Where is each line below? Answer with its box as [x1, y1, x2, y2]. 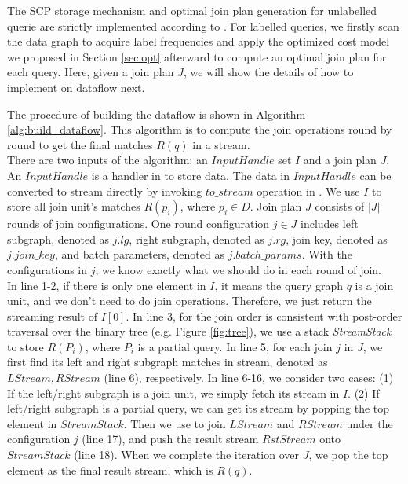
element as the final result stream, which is [7, 461, 213, 478]
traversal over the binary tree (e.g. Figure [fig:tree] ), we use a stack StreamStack [7, 323, 392, 339]
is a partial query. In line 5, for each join [137, 338, 333, 354]
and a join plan [303, 152, 377, 168]
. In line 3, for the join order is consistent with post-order [126, 307, 403, 324]
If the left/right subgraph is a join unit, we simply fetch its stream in [7, 384, 340, 401]
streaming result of [7, 307, 97, 324]
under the [346, 415, 393, 431]
